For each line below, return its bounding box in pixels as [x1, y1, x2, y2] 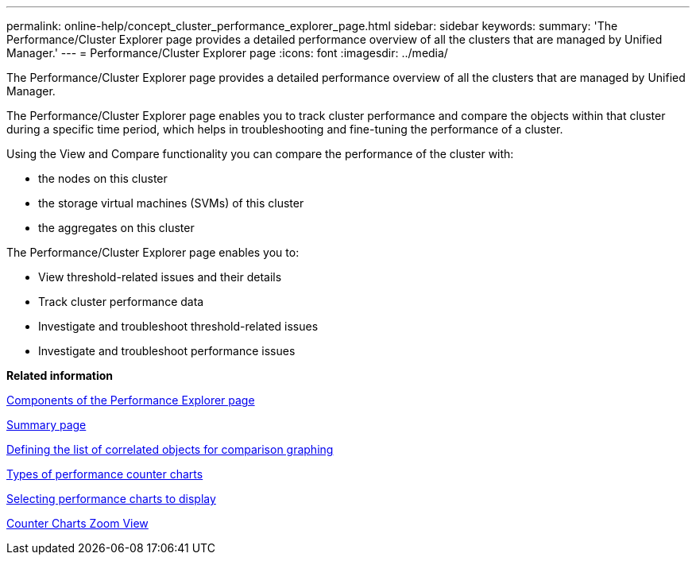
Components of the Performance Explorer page [6, 393, 255, 407]
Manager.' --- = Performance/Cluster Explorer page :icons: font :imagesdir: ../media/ [6, 46, 448, 60]
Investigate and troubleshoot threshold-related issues [38, 319, 319, 333]
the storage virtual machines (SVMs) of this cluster [38, 196, 304, 210]
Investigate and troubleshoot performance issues [38, 344, 296, 358]
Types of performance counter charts [6, 467, 203, 481]
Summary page [6, 418, 87, 431]
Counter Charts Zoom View [6, 517, 149, 530]
